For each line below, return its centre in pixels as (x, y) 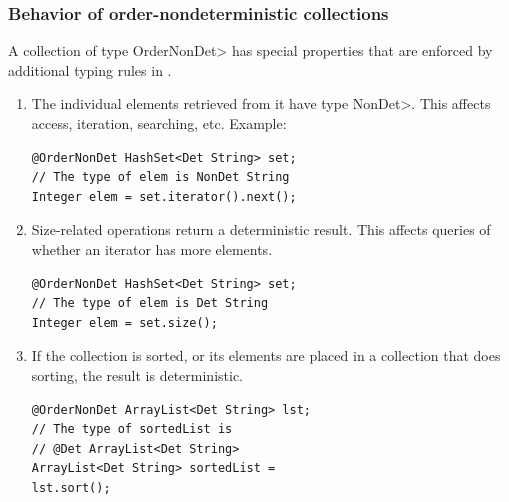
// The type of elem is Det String (150, 303)
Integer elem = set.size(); (124, 322)
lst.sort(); (71, 487)
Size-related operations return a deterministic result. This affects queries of (261, 229)
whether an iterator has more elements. (152, 248)
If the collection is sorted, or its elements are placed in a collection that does (266, 355)
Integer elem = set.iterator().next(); (164, 196)
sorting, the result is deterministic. (137, 374)
